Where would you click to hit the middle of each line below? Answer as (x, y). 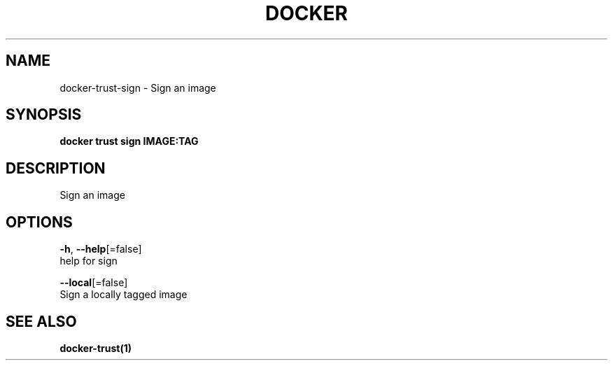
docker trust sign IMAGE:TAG (129, 141)
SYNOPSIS (44, 115)
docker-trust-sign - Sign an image (138, 87)
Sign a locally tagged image (124, 295)
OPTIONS (39, 222)
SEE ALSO (41, 321)
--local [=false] (94, 283)
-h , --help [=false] (101, 249)
